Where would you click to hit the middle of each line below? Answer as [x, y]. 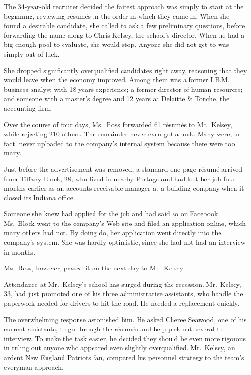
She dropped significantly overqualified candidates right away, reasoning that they [125, 70]
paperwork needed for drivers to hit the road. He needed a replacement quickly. [122, 303]
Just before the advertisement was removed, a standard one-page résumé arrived [123, 169]
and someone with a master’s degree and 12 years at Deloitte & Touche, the [117, 98]
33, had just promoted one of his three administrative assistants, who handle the [124, 293]
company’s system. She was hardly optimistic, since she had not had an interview [125, 242]
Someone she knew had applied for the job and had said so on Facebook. [112, 214]
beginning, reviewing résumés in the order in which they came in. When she [117, 16]
